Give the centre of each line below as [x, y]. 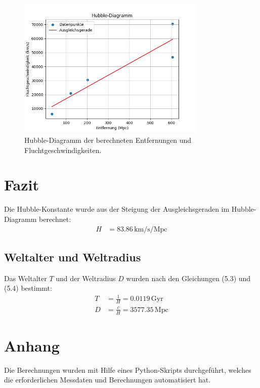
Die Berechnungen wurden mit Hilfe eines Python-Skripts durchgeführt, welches [128, 370]
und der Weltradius [86, 278]
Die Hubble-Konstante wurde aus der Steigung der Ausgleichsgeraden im [117, 209]
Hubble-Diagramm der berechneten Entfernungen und [108, 140]
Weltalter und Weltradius [73, 257]
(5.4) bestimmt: [28, 288]
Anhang [32, 345]
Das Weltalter [26, 278]
